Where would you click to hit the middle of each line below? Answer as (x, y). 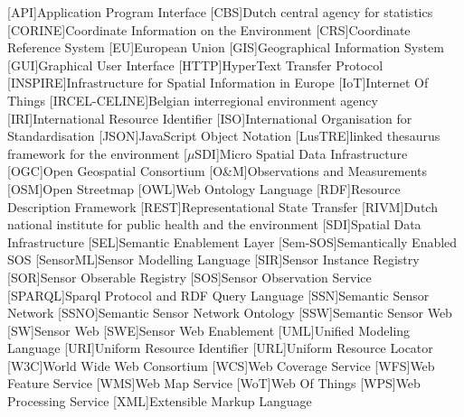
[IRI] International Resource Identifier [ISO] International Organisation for (210, 118)
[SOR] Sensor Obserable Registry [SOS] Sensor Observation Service (189, 277)
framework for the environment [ (97, 153)
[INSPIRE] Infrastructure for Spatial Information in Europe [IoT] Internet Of (218, 83)
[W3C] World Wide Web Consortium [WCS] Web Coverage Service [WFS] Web (221, 365)
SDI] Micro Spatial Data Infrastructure (301, 153)
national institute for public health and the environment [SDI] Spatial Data (214, 224)
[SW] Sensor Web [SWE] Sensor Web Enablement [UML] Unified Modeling (209, 330)
